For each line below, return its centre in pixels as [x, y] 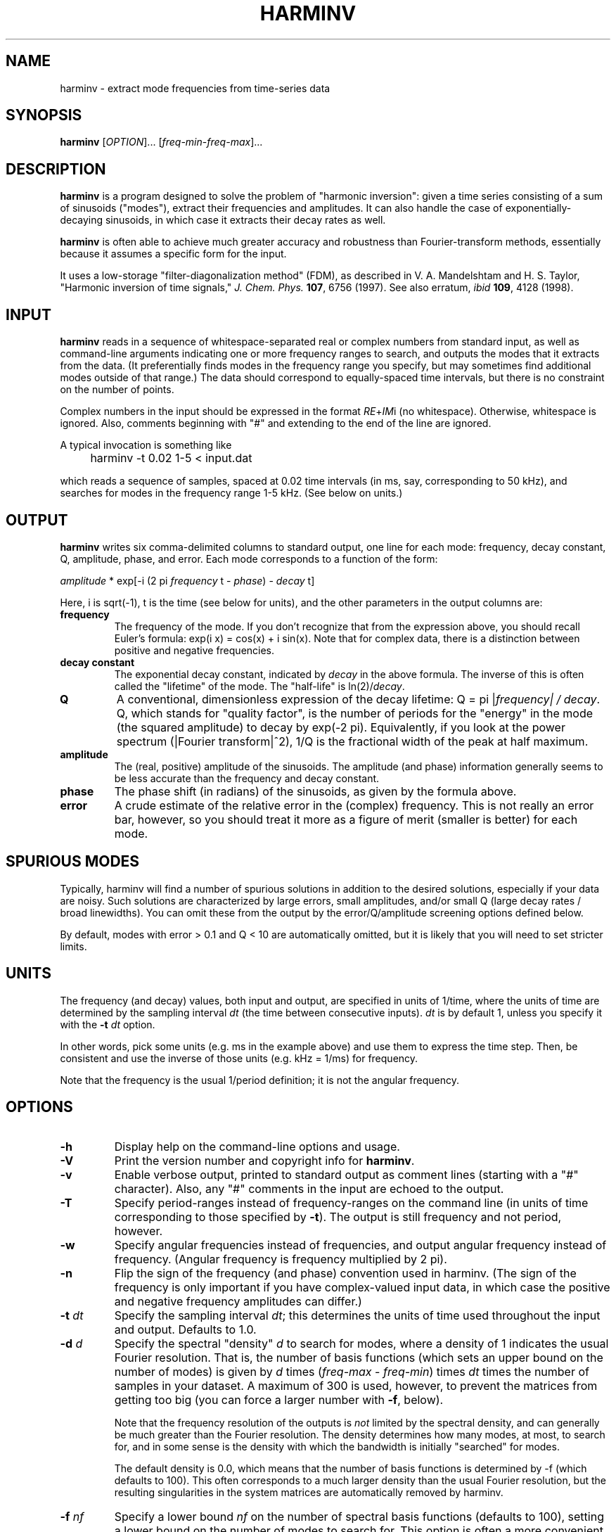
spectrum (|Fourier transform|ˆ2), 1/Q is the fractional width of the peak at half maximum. [352, 741]
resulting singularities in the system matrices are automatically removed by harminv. [309, 1492]
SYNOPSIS [44, 115]
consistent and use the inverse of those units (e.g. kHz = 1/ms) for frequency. [239, 1058]
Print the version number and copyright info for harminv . [264, 1160]
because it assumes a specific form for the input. [173, 254]
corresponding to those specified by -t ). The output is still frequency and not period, [338, 1217]
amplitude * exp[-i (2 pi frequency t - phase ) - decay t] [187, 580]
